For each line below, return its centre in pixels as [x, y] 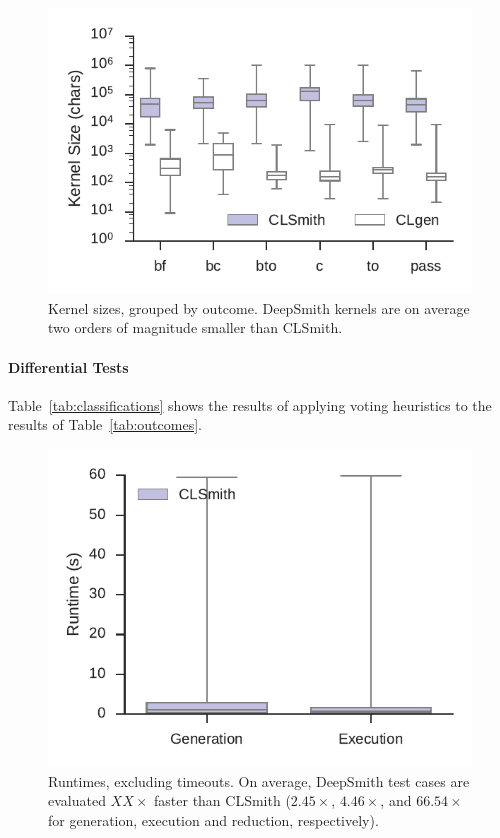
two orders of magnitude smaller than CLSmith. [195, 327]
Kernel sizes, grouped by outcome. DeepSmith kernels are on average [259, 307]
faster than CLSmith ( [222, 800]
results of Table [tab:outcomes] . [105, 424]
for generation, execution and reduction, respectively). [213, 819]
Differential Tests [68, 366]
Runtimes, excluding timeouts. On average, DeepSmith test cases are [259, 780]
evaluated [77, 800]
